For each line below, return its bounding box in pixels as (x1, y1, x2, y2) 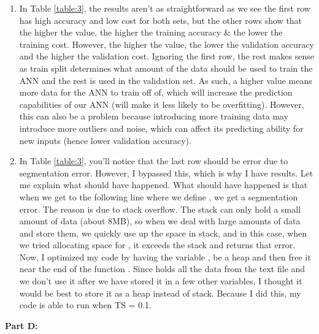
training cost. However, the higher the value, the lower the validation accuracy (19, 37, 314, 50)
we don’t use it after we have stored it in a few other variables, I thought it (19, 275, 302, 287)
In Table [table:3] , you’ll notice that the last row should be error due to (19, 154, 288, 167)
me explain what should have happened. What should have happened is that (19, 178, 308, 191)
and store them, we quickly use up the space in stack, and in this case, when (19, 226, 307, 239)
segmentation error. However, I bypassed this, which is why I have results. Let (19, 166, 313, 179)
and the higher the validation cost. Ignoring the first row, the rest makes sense (19, 50, 314, 63)
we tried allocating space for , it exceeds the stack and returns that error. (19, 238, 296, 251)
